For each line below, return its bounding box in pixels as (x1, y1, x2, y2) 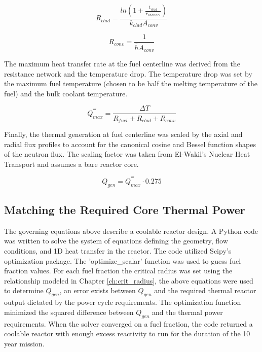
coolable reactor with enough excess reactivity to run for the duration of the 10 (4, 328, 250, 339)
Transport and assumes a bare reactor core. (4, 158, 139, 169)
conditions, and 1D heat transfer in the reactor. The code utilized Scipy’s (4, 245, 232, 256)
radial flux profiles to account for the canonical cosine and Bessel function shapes (4, 138, 256, 149)
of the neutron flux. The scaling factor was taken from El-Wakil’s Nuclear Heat (4, 149, 250, 159)
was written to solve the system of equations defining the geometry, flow (4, 235, 228, 246)
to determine (4, 285, 44, 296)
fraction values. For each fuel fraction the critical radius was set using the (4, 265, 233, 276)
